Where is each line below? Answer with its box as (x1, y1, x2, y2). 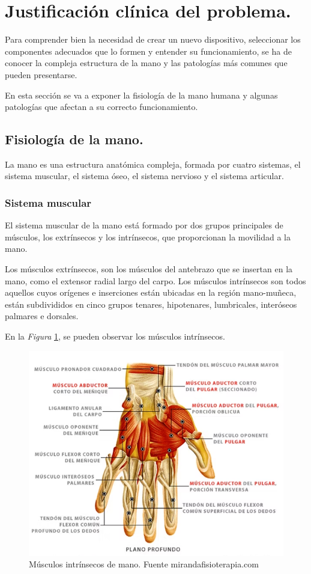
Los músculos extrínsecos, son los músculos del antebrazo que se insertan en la (5, 263, 293, 275)
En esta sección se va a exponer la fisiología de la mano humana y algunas (5, 88, 278, 101)
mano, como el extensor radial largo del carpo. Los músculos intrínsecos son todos (5, 274, 306, 287)
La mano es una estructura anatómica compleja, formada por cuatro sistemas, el (5, 157, 301, 170)
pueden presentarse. (5, 68, 77, 81)
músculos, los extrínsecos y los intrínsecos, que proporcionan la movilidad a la (5, 230, 291, 243)
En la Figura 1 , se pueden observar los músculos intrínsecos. (5, 330, 225, 343)
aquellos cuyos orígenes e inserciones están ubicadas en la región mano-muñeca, (5, 286, 297, 299)
